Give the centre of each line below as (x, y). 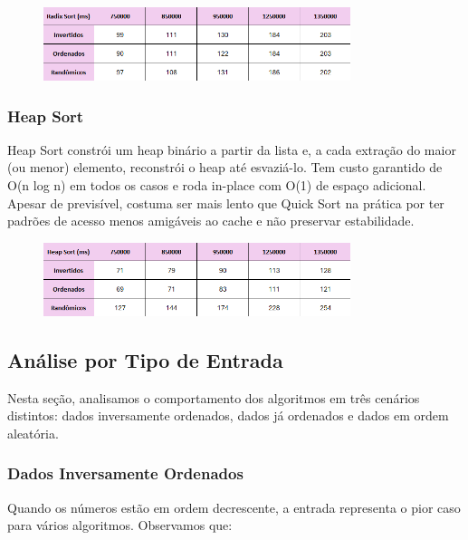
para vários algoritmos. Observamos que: (120, 525)
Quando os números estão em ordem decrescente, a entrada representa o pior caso (234, 507)
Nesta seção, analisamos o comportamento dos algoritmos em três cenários (214, 397)
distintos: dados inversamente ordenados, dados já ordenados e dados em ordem (228, 415)
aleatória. (33, 433)
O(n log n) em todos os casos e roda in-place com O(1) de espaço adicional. (217, 185)
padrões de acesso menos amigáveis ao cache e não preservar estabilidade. (211, 221)
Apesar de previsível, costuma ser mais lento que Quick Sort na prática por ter (226, 202)
